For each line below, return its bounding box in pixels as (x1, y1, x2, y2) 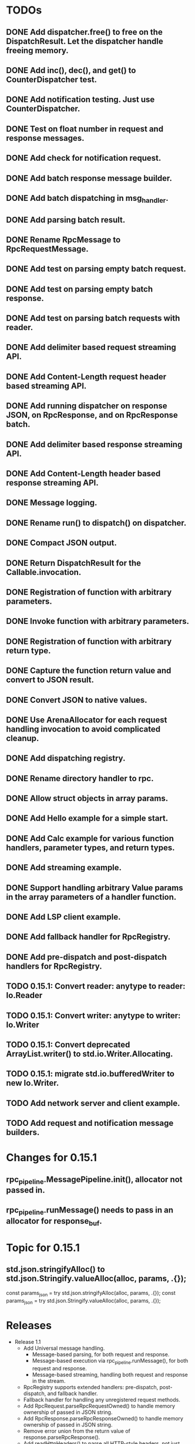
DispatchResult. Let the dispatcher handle (6, 36, 163, 46)
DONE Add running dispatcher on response (6, 401, 167, 411)
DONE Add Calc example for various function (6, 833, 174, 843)
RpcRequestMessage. (6, 244, 89, 254)
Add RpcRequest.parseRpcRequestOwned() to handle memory (23, 1403, 175, 1410)
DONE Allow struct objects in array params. (6, 794, 169, 804)
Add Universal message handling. (23, 1344, 105, 1352)
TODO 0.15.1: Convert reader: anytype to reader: (6, 982, 186, 992)
